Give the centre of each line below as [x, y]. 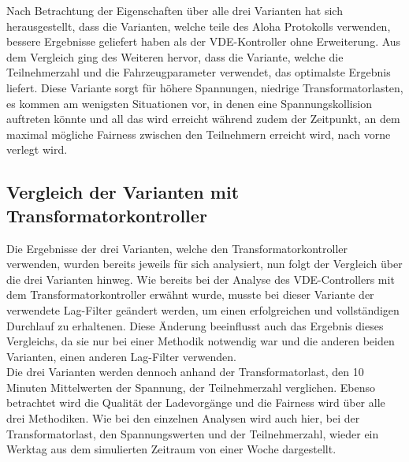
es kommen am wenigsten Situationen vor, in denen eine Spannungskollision [189, 103]
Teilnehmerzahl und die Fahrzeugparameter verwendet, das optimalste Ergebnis [199, 72]
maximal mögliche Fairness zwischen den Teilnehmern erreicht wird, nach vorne [199, 134]
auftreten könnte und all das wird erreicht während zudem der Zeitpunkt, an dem [203, 119]
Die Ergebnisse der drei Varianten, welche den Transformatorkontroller [177, 248]
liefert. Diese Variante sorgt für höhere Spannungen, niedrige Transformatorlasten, [205, 87]
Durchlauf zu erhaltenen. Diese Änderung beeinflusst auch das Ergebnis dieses [195, 325]
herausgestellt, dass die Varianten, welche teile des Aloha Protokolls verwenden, [199, 26]
